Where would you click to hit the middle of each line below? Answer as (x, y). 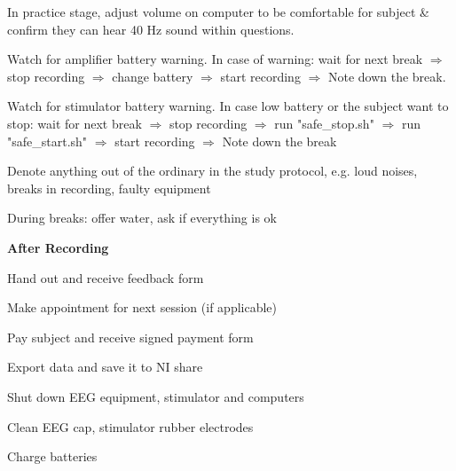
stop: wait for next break (75, 123)
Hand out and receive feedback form (106, 277)
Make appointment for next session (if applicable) (142, 307)
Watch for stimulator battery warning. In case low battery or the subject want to (228, 106)
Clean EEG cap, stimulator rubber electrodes (130, 426)
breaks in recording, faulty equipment (109, 188)
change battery (153, 76)
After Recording (58, 247)
